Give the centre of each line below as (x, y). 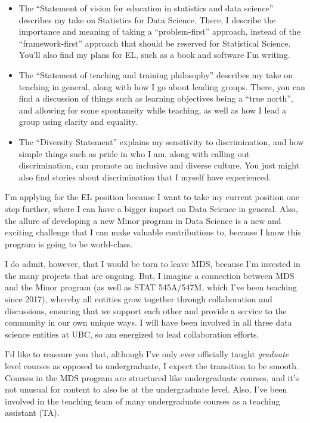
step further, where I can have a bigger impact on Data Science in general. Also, (151, 208)
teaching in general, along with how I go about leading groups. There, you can (162, 86)
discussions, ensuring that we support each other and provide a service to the (146, 310)
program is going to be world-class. (69, 243)
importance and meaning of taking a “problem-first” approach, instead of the (159, 31)
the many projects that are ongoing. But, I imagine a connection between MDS (150, 275)
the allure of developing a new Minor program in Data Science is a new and (143, 220)
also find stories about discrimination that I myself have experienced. (145, 177)
